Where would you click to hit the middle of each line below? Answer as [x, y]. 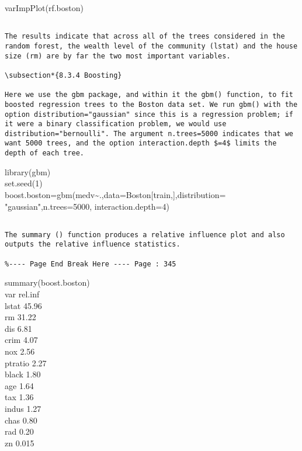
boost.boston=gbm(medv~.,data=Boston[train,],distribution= [115, 194]
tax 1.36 [19, 397]
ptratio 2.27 [26, 362]
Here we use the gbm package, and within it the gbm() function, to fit [149, 95]
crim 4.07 [21, 340]
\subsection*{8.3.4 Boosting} [63, 75]
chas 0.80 [21, 420]
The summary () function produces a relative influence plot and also [145, 235]
